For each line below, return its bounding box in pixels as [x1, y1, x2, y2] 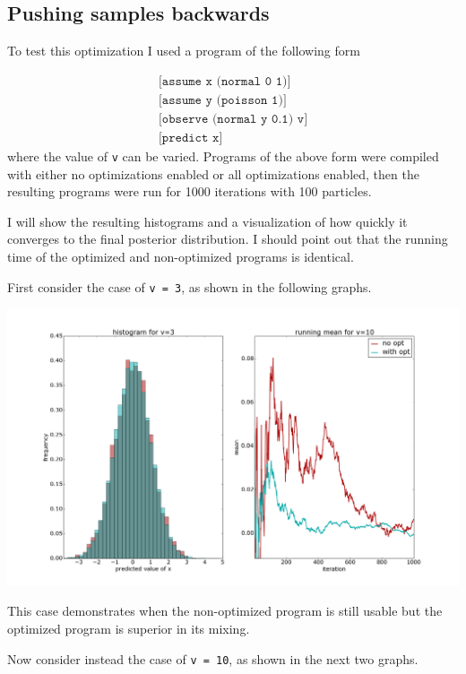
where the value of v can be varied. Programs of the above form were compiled [7, 146, 439, 165]
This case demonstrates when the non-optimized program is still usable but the [7, 601, 443, 620]
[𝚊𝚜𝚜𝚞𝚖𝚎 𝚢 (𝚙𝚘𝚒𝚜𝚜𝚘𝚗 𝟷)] [158, 93, 287, 107]
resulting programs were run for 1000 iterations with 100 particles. [7, 182, 372, 201]
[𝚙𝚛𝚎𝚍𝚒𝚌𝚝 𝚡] [158, 131, 223, 144]
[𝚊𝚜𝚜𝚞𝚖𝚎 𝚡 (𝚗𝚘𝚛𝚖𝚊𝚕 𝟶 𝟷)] [158, 74, 291, 88]
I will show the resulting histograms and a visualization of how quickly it [7, 212, 408, 230]
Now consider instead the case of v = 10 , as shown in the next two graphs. [7, 649, 419, 668]
